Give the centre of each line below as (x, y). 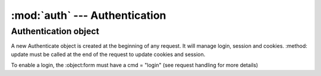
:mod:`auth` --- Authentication (89, 15)
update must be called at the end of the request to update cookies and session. (108, 54)
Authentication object (55, 31)
